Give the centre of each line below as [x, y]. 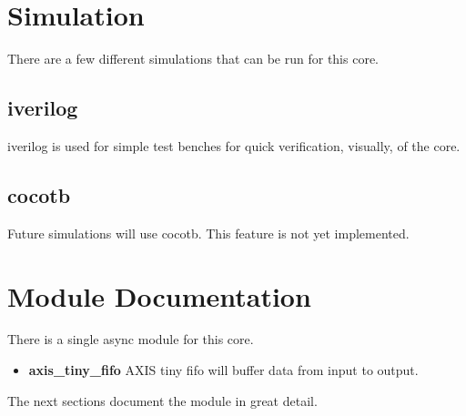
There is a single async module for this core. [131, 339]
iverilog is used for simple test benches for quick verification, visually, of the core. [234, 145]
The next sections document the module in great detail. [162, 400]
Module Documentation [159, 295]
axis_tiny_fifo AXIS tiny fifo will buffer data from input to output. [223, 370]
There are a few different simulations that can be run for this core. [193, 59]
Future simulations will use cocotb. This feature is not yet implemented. [208, 233]
